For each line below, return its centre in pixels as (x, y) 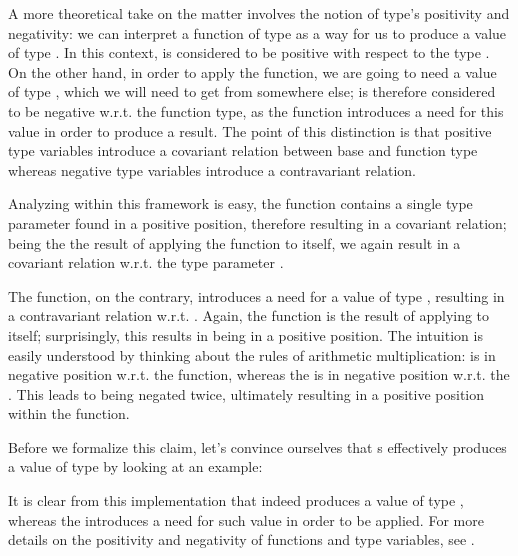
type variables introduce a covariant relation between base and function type (243, 150)
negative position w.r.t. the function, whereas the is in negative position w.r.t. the (259, 374)
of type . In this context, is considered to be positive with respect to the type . (249, 52)
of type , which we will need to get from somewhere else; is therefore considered (252, 91)
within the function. (69, 413)
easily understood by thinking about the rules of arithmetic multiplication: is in (252, 354)
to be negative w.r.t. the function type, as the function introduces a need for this (256, 110)
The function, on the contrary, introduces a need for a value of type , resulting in (256, 295)
